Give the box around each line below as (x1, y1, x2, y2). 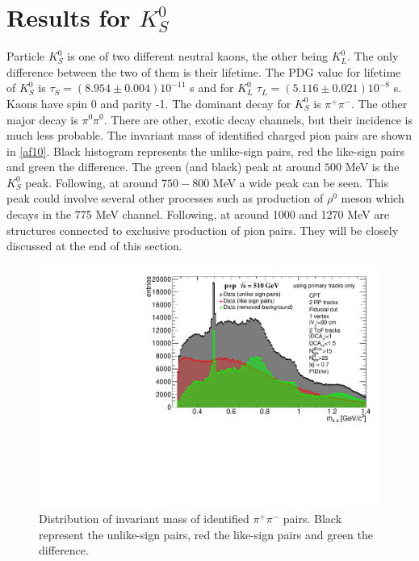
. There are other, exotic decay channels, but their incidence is (103, 111, 413, 128)
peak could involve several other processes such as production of (6, 190, 324, 207)
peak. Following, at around (25, 174, 158, 190)
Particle (6, 48, 45, 65)
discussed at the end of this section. (6, 237, 182, 254)
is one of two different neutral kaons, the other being (67, 48, 328, 65)
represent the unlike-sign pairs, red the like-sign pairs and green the (39, 525, 374, 542)
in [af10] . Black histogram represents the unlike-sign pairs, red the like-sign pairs (6, 142, 404, 159)
